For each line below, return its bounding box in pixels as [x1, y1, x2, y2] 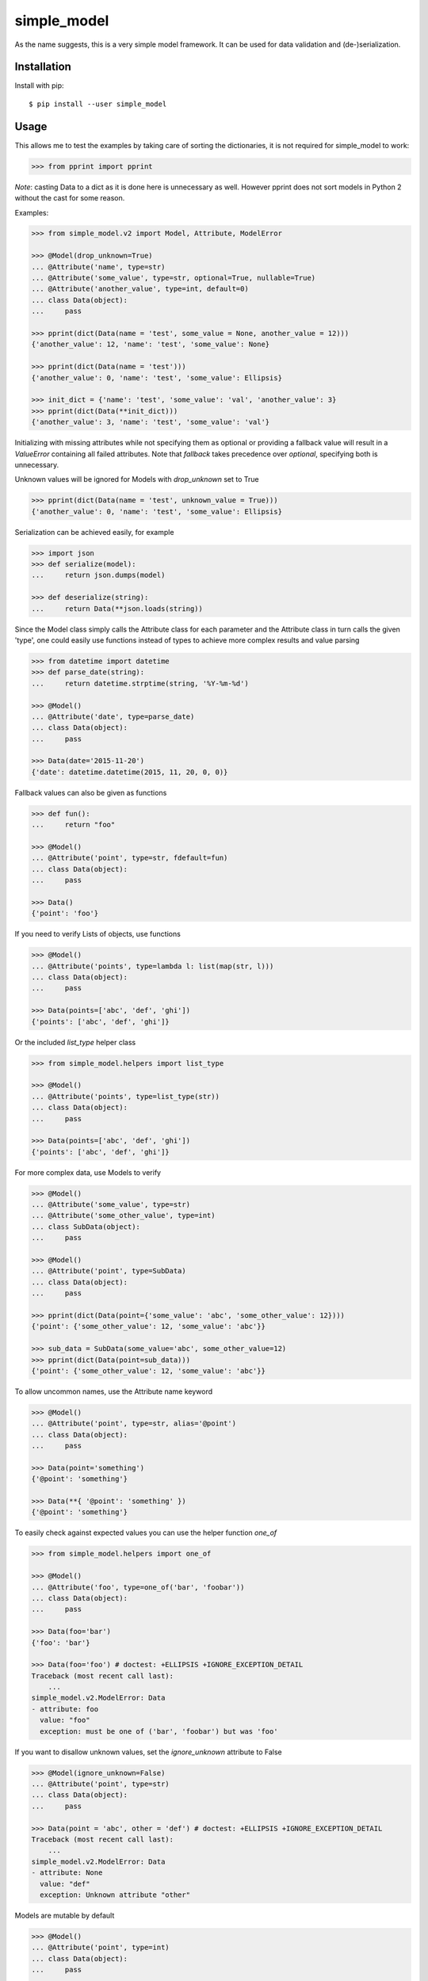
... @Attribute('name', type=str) [31, 262, 166, 271]
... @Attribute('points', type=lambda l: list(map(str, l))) [31, 961, 274, 971]
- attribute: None [31, 1868, 103, 1877]
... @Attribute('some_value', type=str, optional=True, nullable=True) [31, 273, 316, 283]
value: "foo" [40, 1716, 90, 1725]
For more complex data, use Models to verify [14, 1167, 162, 1177]
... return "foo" [31, 820, 116, 830]
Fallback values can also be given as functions [14, 788, 167, 797]
